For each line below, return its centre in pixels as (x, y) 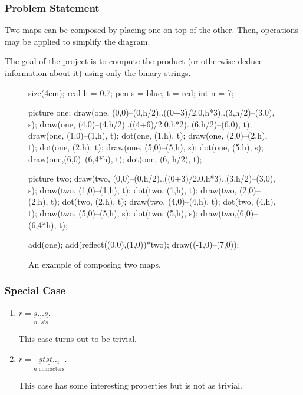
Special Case (35, 290)
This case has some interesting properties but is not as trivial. (130, 385)
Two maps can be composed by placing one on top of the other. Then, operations (152, 30)
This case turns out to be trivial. (78, 338)
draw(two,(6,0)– (229, 213)
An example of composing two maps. (95, 264)
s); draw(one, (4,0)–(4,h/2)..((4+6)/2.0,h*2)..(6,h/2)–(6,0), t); (140, 124)
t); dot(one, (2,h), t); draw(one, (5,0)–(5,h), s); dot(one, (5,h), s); (146, 147)
